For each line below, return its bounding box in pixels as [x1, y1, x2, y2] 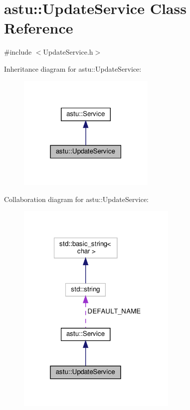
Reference [4, 18, 73, 38]
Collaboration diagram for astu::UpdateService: [4, 193, 149, 204]
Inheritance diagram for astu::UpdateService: [4, 63, 142, 74]
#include [4, 47, 32, 57]
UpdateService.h [43, 47, 93, 57]
